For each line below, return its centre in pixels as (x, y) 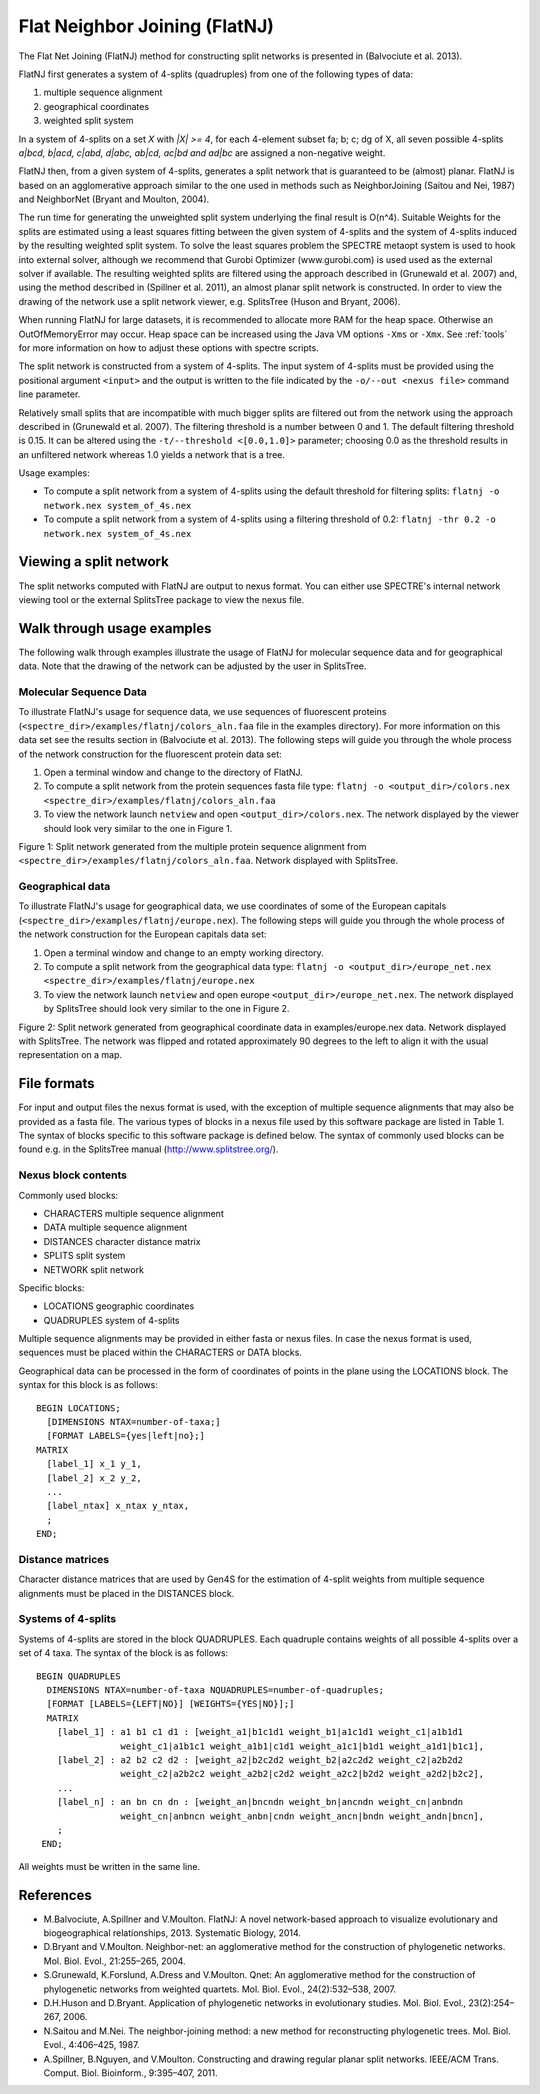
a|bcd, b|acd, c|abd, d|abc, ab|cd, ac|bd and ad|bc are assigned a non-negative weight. (202, 152)
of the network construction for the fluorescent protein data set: (150, 754)
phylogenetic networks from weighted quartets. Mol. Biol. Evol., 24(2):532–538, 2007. (220, 1989)
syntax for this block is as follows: (88, 1385)
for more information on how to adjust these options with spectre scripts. (168, 347)
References (55, 1895)
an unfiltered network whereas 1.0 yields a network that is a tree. (151, 454)
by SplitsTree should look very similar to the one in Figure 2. (166, 1009)
